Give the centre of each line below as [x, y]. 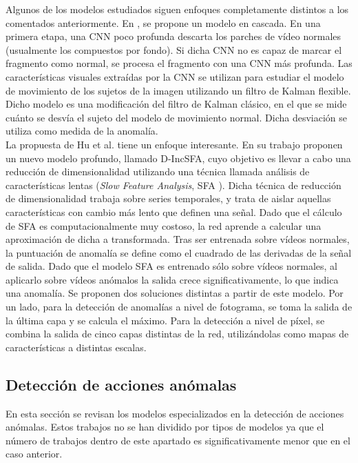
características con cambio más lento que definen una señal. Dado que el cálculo [174, 211]
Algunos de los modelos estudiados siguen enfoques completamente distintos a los [177, 9]
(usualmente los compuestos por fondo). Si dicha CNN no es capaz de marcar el [174, 49]
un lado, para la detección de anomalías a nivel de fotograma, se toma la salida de [179, 307]
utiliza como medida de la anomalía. [82, 131]
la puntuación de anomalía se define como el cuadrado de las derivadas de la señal [179, 252]
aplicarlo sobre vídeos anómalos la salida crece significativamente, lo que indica [172, 279]
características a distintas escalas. [76, 347]
